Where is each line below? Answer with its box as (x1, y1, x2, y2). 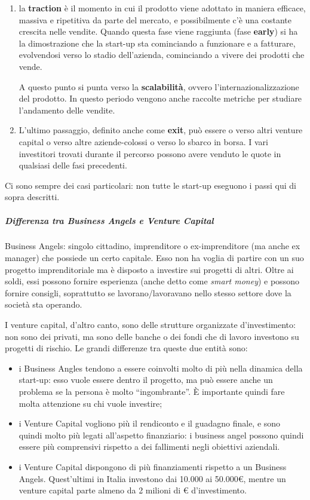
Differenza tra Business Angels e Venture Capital (5, 214, 214, 226)
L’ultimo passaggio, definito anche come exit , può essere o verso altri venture (19, 124, 303, 136)
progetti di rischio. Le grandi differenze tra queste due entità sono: (5, 342, 248, 354)
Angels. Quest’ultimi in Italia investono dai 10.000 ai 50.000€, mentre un (19, 472, 286, 484)
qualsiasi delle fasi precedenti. (19, 159, 127, 171)
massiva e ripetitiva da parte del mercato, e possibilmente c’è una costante (19, 13, 292, 26)
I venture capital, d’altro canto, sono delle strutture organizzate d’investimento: (5, 318, 296, 331)
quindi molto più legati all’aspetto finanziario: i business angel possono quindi (19, 428, 304, 441)
